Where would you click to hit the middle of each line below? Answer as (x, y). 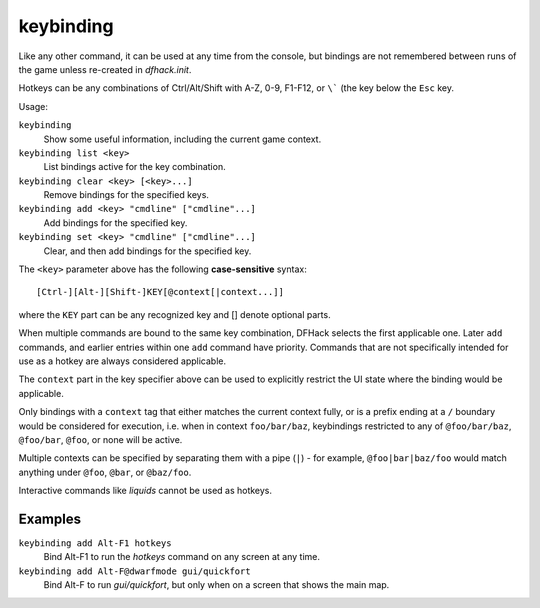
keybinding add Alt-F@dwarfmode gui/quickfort (134, 571)
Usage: (33, 106)
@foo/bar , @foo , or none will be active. (100, 439)
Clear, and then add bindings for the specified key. (147, 251)
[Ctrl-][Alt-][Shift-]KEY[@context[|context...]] (160, 292)
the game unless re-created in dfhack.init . (105, 69)
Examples (50, 518)
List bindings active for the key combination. (134, 167)
